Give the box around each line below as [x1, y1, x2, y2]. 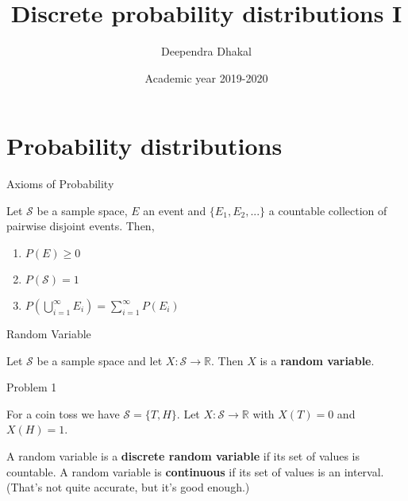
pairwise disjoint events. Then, [6, 218, 155, 234]
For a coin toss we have [6, 405, 120, 422]
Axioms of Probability [6, 175, 114, 192]
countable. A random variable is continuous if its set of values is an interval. [6, 463, 384, 480]
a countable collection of [268, 202, 387, 218]
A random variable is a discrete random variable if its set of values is [6, 448, 360, 464]
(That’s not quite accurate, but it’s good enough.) [6, 479, 250, 495]
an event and [143, 202, 206, 218]
